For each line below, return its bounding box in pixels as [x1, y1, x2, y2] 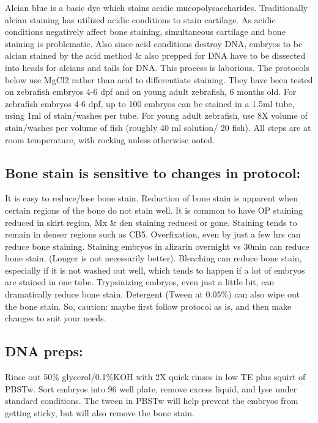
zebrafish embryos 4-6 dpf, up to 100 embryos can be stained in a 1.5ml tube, [5, 97, 295, 110]
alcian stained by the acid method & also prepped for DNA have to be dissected [5, 49, 306, 62]
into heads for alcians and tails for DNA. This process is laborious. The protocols [5, 61, 309, 73]
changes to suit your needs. [5, 312, 106, 324]
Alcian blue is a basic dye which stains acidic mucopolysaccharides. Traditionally [5, 1, 308, 13]
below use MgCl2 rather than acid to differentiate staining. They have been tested [5, 73, 313, 86]
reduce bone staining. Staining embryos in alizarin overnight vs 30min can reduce [5, 239, 309, 252]
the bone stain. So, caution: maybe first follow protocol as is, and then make [5, 299, 292, 312]
